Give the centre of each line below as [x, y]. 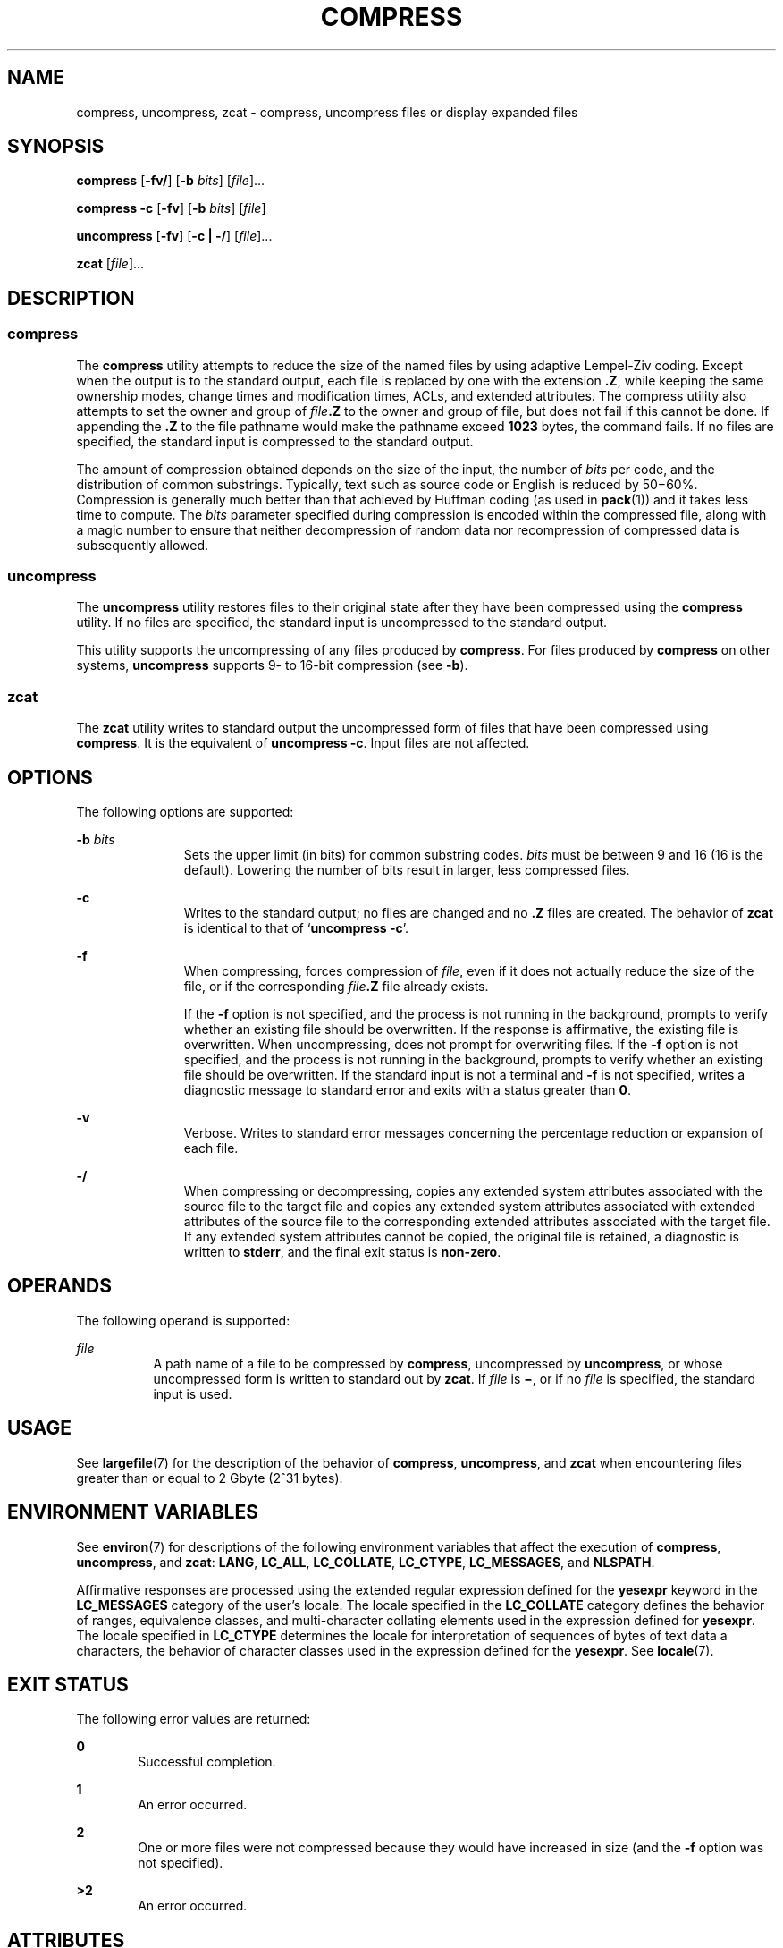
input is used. [193, 1393]
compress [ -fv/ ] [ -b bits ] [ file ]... [171, 181]
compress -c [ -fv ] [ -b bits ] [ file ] [171, 208]
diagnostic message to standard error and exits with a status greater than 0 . [407, 1090]
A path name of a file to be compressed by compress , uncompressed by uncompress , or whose [438, 1363]
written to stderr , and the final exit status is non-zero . [342, 1252]
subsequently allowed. [143, 545]
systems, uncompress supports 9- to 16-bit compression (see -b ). [272, 665]
